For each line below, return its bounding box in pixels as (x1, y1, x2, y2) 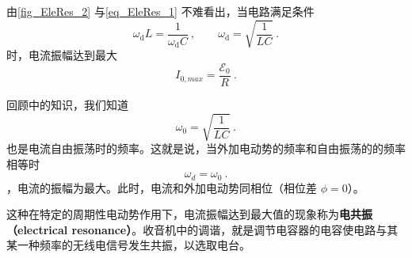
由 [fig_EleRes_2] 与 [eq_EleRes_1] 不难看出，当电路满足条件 (6, 3, 315, 19)
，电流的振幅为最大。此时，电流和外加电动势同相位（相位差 (6, 179, 317, 195)
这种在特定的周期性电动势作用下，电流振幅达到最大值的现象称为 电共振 (6, 206, 372, 222)
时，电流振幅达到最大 (6, 47, 117, 63)
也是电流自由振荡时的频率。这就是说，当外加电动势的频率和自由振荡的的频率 (6, 140, 406, 157)
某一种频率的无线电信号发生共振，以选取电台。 (6, 237, 250, 253)
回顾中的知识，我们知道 (6, 96, 128, 112)
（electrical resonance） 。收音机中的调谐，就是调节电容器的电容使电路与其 (6, 221, 399, 237)
